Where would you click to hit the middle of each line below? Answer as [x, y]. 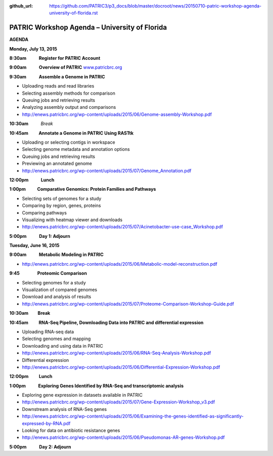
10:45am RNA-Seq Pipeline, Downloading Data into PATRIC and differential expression [106, 322]
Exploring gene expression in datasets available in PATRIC [82, 395]
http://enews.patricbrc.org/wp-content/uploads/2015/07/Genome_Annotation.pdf [107, 171]
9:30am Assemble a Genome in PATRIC [57, 76]
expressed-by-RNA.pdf [46, 423]
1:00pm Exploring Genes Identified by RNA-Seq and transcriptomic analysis [97, 386]
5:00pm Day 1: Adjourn [40, 236]
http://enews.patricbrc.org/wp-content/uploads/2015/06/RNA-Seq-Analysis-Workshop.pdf [117, 353]
